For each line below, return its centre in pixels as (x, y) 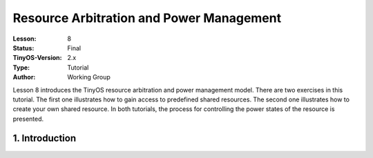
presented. (28, 119)
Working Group (89, 77)
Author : (24, 77)
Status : (23, 48)
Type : (21, 67)
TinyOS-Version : (37, 58)
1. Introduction (44, 138)
